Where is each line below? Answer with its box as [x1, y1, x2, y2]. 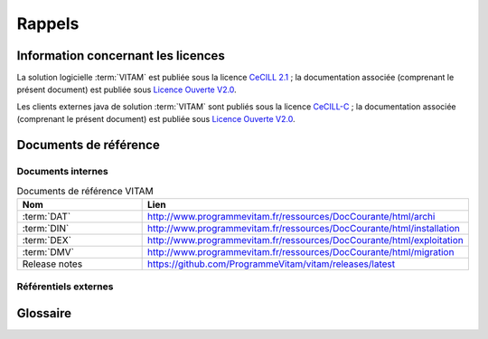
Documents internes [16, 165, 108, 178]
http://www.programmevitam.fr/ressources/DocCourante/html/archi [146, 210, 436, 222]
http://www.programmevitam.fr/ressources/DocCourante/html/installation [146, 221, 460, 234]
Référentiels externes [16, 280, 114, 293]
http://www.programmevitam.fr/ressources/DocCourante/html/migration [146, 245, 455, 258]
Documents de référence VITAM [16, 184, 154, 197]
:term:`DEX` [22, 233, 72, 246]
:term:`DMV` [22, 245, 75, 258]
